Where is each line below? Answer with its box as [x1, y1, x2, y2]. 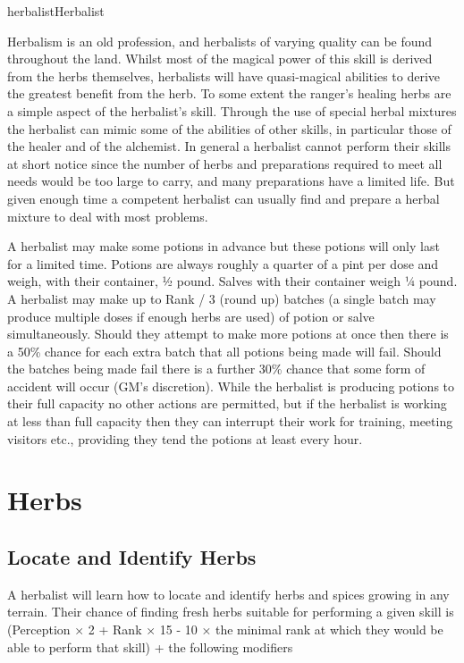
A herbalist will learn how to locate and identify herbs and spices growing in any [7, 584, 450, 603]
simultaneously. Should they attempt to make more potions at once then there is [7, 324, 449, 343]
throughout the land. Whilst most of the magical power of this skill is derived [7, 49, 433, 68]
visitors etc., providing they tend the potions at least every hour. [7, 429, 363, 448]
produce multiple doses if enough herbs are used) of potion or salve [7, 306, 375, 325]
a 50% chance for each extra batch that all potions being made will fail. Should [7, 341, 442, 360]
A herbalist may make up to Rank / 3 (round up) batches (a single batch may [7, 289, 436, 307]
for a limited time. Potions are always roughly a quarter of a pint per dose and [7, 254, 439, 273]
